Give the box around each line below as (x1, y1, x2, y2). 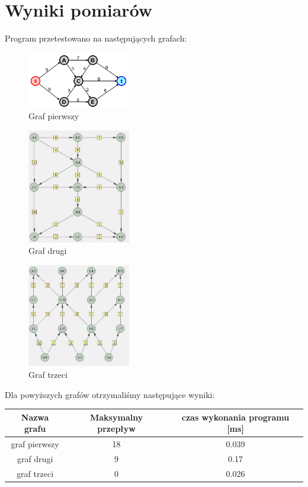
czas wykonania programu (181, 410, 290, 423)
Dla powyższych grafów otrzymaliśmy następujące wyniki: (5, 388, 215, 400)
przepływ (97, 422, 136, 435)
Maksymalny (90, 410, 143, 423)
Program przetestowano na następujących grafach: (5, 32, 187, 44)
